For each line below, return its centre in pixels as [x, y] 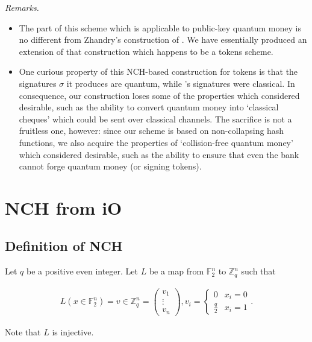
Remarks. [22, 7]
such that [258, 271]
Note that [23, 331]
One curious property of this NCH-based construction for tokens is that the [158, 71]
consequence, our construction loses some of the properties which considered [159, 95]
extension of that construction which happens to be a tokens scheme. [146, 51]
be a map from [176, 271]
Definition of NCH [64, 246]
